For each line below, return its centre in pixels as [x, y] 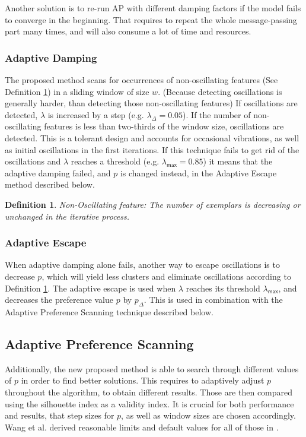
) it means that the [238, 161]
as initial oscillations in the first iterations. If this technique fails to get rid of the [152, 149]
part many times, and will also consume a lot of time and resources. [128, 31]
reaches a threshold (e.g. [115, 161]
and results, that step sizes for [60, 415]
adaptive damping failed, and [58, 172]
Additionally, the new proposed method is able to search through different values [152, 368]
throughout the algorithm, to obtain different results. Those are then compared [149, 392]
